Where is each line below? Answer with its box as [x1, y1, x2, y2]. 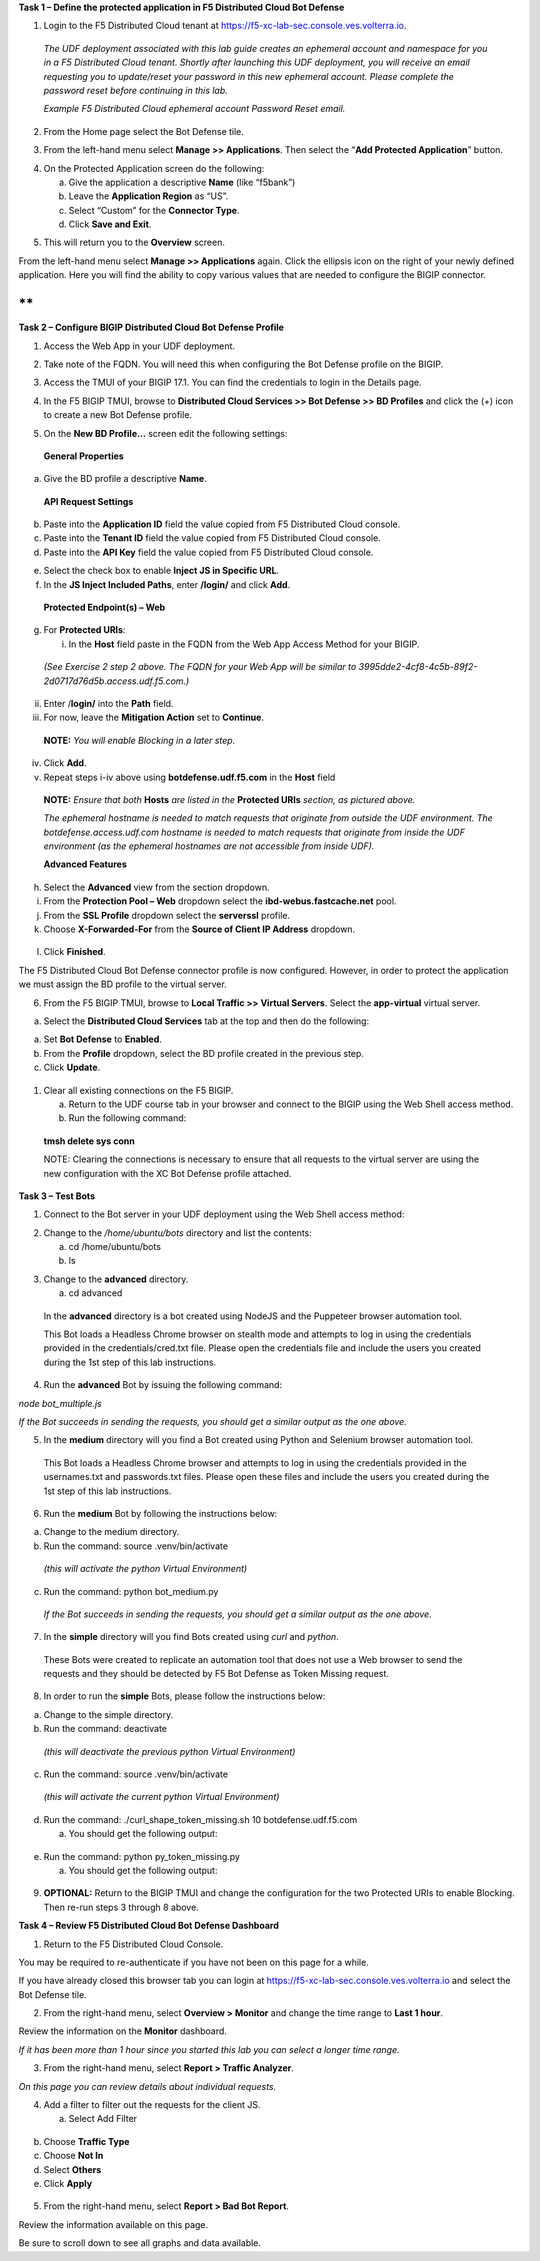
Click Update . [43, 1061, 101, 1074]
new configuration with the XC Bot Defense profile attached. [43, 1167, 292, 1179]
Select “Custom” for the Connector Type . [68, 204, 240, 216]
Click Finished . [43, 946, 106, 958]
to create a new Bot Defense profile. [43, 409, 193, 421]
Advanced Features [43, 858, 127, 870]
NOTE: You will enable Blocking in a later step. [43, 734, 236, 746]
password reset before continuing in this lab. [43, 84, 229, 96]
